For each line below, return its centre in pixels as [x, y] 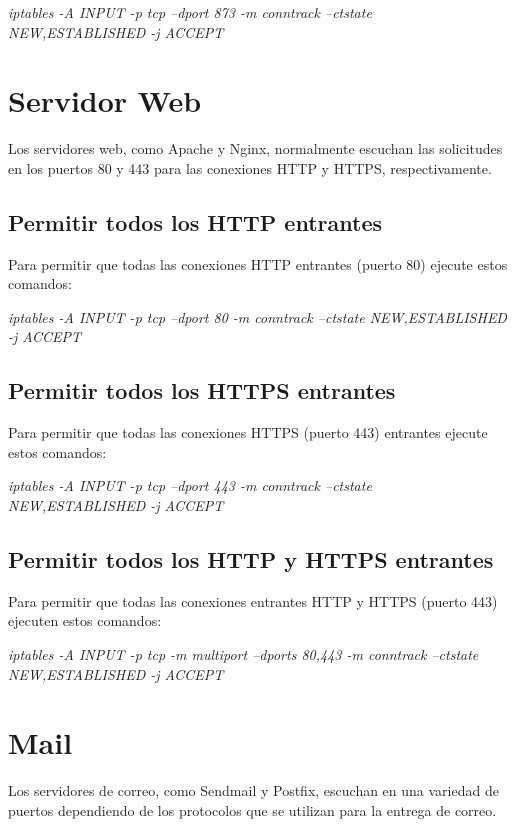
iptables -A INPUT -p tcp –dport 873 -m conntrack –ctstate [190, 12]
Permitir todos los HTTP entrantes [195, 221]
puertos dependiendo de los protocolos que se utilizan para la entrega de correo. [252, 809]
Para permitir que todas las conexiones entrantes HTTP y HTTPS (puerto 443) [253, 600]
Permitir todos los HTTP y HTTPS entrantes [251, 559]
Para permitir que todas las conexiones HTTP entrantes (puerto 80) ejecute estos [258, 263]
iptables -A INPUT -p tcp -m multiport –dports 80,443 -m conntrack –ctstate [243, 654]
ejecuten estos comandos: [85, 620]
